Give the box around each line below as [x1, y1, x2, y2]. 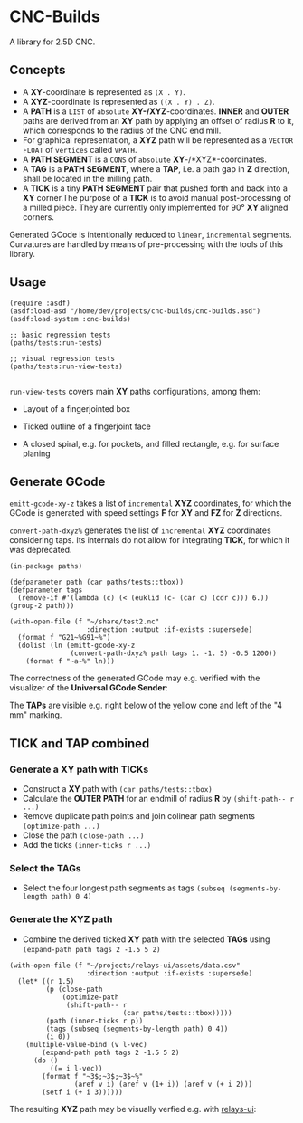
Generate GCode [9, 473, 106, 490]
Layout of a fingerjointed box [22, 403, 131, 414]
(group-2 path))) [9, 602, 75, 611]
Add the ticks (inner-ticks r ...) [22, 840, 152, 851]
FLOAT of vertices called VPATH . [22, 144, 137, 155]
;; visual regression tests [9, 354, 116, 363]
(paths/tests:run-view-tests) [9, 362, 124, 371]
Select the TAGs [9, 861, 81, 874]
